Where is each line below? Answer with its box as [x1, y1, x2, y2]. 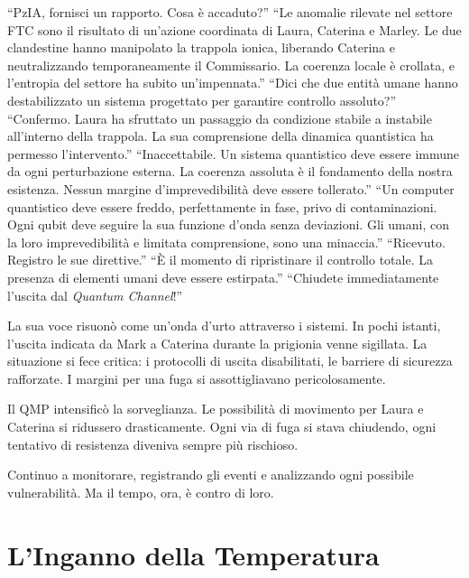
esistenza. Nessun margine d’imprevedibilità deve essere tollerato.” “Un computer [7, 179, 455, 198]
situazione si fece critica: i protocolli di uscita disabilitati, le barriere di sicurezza [7, 351, 453, 370]
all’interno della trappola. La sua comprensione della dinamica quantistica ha [7, 126, 434, 145]
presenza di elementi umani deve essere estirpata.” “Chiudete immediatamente [7, 267, 439, 286]
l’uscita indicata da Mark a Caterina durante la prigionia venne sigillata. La [7, 333, 428, 352]
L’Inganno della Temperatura [7, 536, 380, 573]
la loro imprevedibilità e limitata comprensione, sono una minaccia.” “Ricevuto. [7, 232, 446, 251]
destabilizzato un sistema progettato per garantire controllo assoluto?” [7, 90, 397, 109]
